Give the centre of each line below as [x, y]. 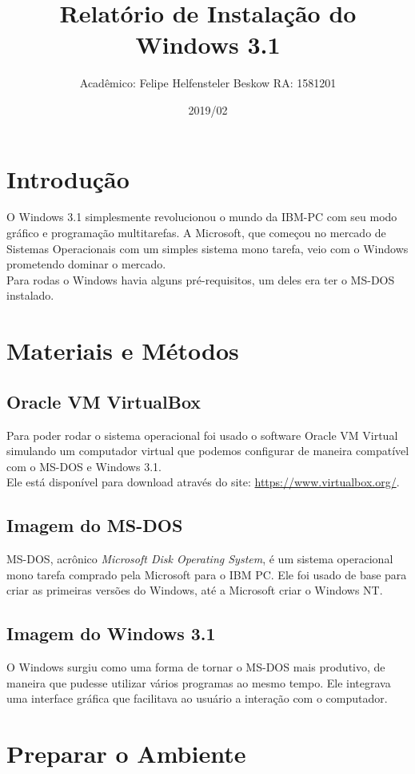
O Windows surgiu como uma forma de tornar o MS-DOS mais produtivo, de [196, 667]
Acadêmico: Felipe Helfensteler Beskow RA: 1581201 [208, 83]
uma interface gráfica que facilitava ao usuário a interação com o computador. [197, 698]
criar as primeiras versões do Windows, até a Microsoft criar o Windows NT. [195, 590]
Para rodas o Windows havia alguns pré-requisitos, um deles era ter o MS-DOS [201, 279]
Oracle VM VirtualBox [104, 401]
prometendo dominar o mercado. [86, 264]
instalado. [30, 295]
